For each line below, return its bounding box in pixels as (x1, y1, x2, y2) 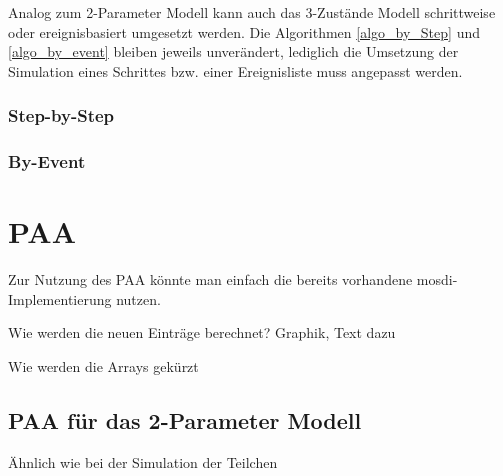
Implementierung (8, 288, 112, 309)
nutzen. (116, 288, 161, 309)
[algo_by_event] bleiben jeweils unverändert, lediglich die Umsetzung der (8, 41, 459, 62)
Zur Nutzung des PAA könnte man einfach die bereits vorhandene (8, 269, 413, 290)
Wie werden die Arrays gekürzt (8, 355, 199, 376)
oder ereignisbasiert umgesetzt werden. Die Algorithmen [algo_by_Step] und (8, 21, 480, 42)
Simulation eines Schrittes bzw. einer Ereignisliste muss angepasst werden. (8, 60, 463, 81)
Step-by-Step (8, 103, 115, 128)
